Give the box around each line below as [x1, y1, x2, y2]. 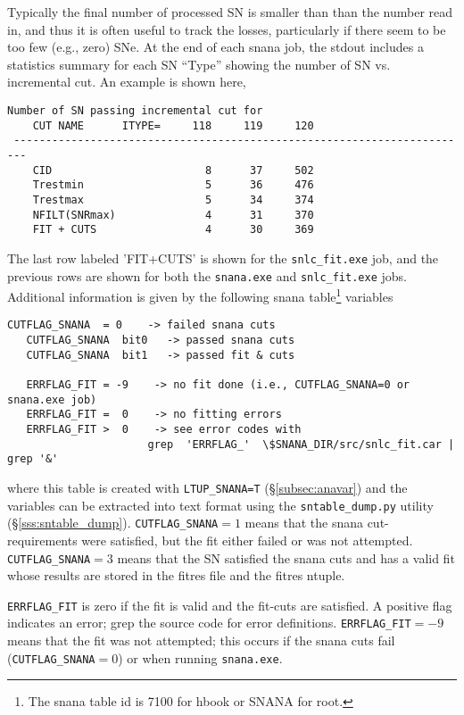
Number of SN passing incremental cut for [7, 104, 263, 117]
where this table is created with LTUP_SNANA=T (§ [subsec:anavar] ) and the [7, 478, 408, 496]
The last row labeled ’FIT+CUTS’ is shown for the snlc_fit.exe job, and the [7, 248, 439, 267]
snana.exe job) [7, 393, 97, 406]
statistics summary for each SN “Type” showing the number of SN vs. [7, 54, 391, 73]
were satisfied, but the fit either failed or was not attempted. [81, 530, 413, 549]
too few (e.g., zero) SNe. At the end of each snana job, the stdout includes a [7, 37, 424, 56]
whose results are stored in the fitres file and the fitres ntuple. [7, 566, 345, 585]
